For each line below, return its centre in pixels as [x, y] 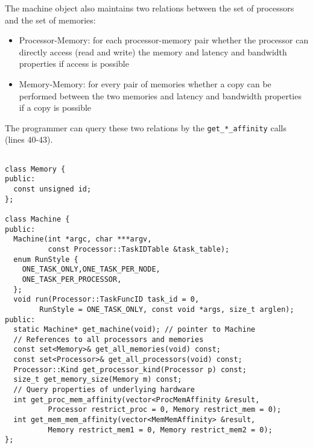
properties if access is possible [74, 64]
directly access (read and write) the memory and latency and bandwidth [153, 51]
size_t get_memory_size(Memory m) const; [98, 380]
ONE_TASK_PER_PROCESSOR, [72, 279]
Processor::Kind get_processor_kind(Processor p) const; [130, 369]
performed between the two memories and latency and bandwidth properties [160, 95]
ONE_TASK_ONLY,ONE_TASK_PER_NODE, [91, 269]
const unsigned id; [52, 189]
